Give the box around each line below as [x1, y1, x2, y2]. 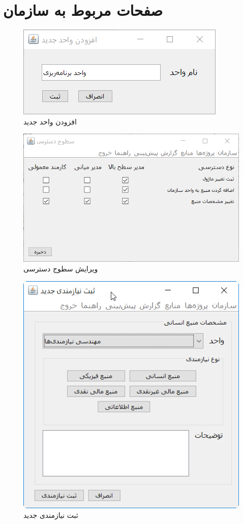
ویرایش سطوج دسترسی [23, 263, 98, 274]
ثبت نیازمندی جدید [23, 510, 78, 520]
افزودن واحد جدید [23, 116, 77, 127]
